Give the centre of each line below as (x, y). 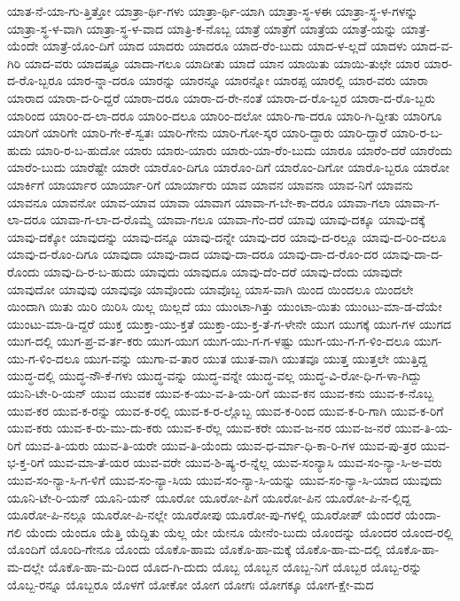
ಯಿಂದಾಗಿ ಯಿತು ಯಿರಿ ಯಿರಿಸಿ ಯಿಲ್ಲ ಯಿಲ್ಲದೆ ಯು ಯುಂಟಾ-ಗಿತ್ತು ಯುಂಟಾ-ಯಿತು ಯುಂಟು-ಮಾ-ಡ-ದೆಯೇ (225, 306)
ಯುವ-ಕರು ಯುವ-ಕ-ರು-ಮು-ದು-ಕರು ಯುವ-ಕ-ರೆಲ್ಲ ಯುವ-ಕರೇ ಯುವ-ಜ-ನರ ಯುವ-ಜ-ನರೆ (199, 428)
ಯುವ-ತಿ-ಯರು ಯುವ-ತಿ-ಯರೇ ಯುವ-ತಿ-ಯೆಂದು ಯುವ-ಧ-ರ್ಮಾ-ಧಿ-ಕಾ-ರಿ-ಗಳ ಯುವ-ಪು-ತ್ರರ (221, 445)
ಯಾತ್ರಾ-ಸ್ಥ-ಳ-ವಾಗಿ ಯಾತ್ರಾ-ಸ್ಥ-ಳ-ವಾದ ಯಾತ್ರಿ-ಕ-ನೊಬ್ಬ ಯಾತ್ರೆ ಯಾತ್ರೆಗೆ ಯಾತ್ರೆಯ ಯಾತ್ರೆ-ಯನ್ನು (202, 28)
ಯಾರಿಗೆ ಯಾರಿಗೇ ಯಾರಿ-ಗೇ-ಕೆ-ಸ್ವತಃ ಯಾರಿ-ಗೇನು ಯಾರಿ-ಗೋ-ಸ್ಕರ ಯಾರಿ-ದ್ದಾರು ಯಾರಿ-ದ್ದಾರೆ (197, 133)
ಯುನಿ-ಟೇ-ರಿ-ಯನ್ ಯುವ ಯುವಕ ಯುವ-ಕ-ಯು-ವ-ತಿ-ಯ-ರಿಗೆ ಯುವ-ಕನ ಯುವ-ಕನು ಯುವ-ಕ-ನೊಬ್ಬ (221, 393)
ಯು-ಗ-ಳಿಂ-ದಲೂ (43, 358)
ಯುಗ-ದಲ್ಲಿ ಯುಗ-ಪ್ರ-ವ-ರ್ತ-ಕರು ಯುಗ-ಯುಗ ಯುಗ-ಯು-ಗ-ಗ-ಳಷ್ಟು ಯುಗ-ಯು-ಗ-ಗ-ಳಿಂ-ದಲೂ (209, 341)
